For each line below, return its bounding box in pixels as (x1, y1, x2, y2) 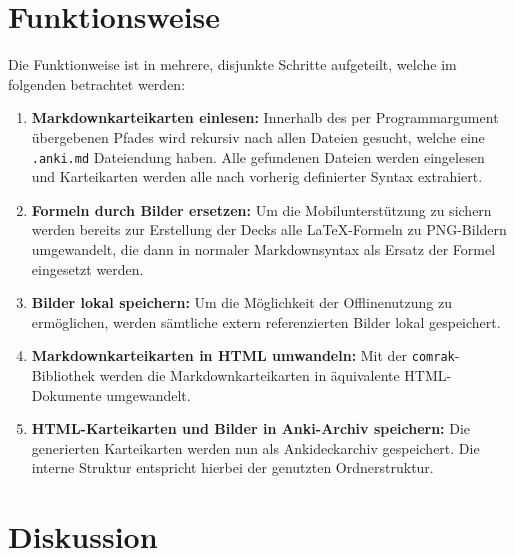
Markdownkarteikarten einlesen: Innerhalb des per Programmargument (31, 107, 499, 128)
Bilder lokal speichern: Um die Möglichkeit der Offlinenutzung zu (31, 292, 452, 313)
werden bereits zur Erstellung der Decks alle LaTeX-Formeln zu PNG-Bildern (31, 219, 507, 240)
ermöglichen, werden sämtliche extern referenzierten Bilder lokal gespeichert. (31, 311, 501, 332)
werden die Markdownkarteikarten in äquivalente (99, 364, 400, 385)
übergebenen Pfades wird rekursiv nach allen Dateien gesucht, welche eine (31, 126, 485, 147)
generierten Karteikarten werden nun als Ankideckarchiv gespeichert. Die (31, 437, 480, 458)
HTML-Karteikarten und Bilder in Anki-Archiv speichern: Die (31, 418, 471, 439)
